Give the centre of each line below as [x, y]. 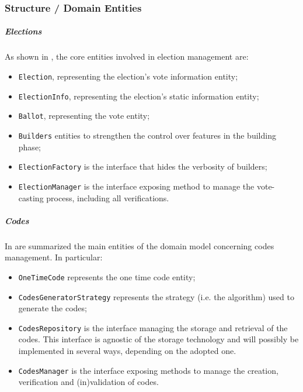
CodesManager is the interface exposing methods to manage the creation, [148, 370]
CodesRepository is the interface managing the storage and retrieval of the [153, 327]
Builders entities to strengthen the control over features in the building [147, 135]
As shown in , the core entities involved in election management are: [127, 56]
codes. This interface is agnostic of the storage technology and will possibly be [159, 339]
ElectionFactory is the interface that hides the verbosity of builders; [143, 166]
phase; [29, 147]
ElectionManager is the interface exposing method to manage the [136, 186]
